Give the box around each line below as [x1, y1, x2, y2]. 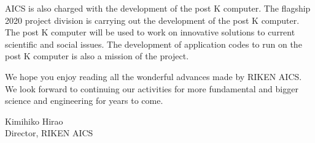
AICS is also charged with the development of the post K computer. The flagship [5, 2, 311, 14]
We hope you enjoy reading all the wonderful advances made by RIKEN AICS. [5, 70, 302, 82]
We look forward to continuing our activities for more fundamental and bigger [5, 82, 298, 95]
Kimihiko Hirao [5, 114, 63, 127]
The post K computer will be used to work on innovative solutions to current [5, 26, 295, 38]
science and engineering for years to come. [5, 94, 163, 107]
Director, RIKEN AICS [5, 127, 93, 139]
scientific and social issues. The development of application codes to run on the [5, 37, 302, 50]
